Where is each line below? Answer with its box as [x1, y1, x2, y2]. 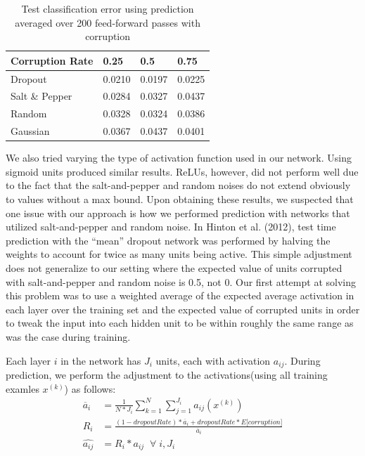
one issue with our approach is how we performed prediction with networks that [6, 205, 350, 220]
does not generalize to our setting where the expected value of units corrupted [6, 261, 342, 275]
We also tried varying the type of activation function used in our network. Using [6, 150, 352, 165]
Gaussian [11, 124, 50, 138]
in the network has [60, 353, 141, 367]
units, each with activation [155, 353, 271, 367]
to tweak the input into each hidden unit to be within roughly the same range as [6, 315, 354, 330]
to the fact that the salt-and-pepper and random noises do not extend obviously [6, 178, 351, 193]
